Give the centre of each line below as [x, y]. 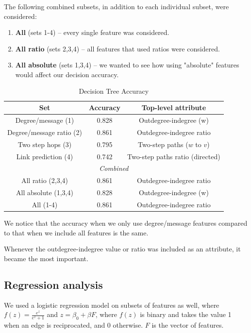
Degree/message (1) [45, 120]
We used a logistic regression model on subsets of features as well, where [112, 305]
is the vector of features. [188, 325]
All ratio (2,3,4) [45, 180]
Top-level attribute [174, 108]
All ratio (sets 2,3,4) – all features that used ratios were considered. [117, 48]
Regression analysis [53, 284]
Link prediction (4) [45, 156]
